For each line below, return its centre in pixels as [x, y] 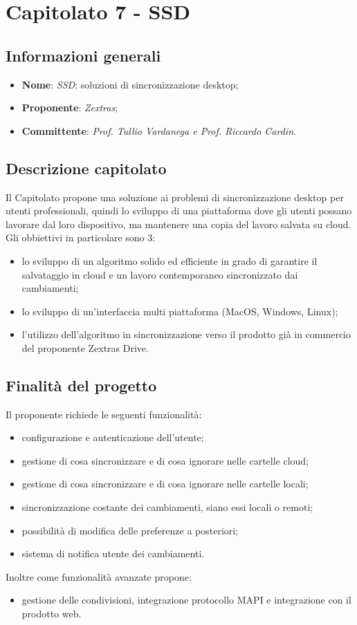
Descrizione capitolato [86, 168]
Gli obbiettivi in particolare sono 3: [81, 237]
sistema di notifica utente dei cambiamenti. [113, 553]
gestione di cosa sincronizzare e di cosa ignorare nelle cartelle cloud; [165, 460]
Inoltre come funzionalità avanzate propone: [99, 576]
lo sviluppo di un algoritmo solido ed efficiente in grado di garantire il [170, 260]
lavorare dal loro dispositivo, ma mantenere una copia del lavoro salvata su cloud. [178, 224]
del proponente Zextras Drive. [85, 347]
